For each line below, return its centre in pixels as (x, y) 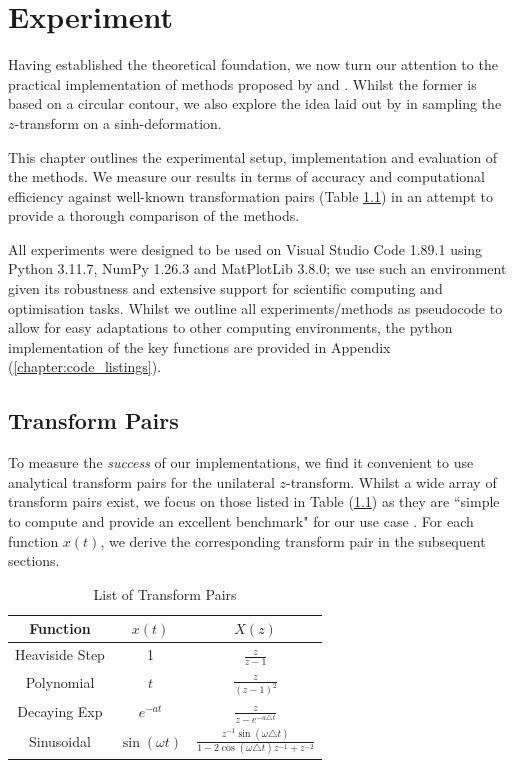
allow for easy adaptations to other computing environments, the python (230, 327)
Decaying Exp (60, 711)
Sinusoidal (59, 740)
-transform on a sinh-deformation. (118, 122)
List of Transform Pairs (165, 593)
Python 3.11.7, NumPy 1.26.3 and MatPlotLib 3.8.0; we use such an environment (257, 268)
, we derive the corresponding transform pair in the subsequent (293, 540)
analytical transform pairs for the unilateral (141, 481)
